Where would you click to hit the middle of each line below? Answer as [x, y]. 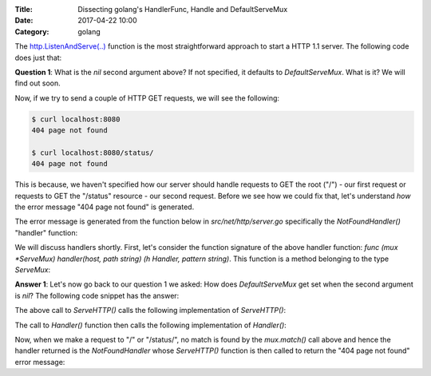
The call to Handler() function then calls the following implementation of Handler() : [150, 325]
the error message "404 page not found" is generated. [105, 207]
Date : [24, 21]
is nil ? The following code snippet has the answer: [97, 295]
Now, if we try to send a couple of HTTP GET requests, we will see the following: [147, 98]
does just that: [38, 57]
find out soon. [38, 83]
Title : [24, 9]
